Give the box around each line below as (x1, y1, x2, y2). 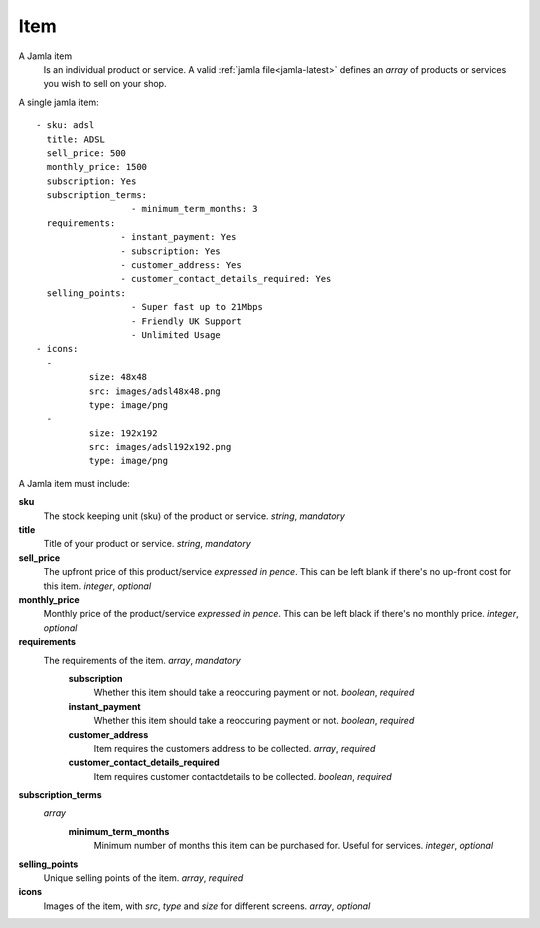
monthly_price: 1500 (46, 161, 148, 173)
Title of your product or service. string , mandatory (43, 538, 252, 550)
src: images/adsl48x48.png (88, 385, 222, 397)
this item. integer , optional (43, 580, 152, 592)
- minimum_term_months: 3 (130, 203, 259, 215)
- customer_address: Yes (120, 260, 242, 271)
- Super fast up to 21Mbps (130, 301, 264, 313)
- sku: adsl (36, 120, 95, 131)
